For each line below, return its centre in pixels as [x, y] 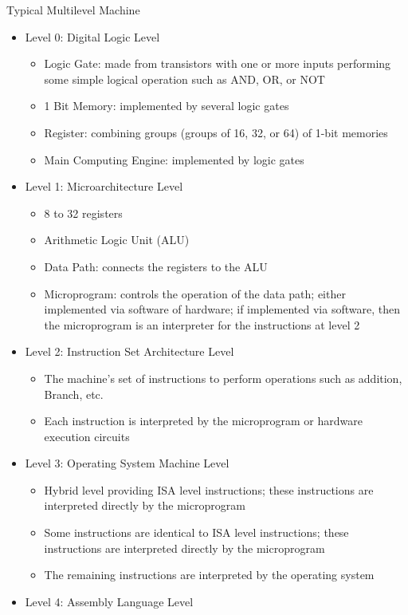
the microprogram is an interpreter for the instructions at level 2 [202, 324]
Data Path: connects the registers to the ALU [156, 266]
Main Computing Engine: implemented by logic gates [174, 159]
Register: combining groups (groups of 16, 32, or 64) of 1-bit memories [216, 132]
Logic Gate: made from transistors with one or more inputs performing [218, 63]
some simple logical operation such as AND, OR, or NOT [184, 79]
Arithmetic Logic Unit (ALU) [117, 240]
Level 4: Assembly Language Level [109, 601]
